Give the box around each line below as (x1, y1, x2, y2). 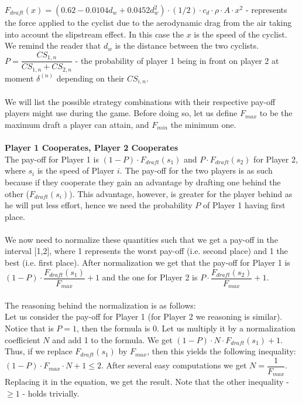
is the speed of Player (37, 164, 115, 177)
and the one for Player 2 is (102, 271, 198, 283)
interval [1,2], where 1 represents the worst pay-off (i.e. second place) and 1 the (5, 245, 288, 257)
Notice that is (5, 321, 54, 334)
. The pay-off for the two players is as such (119, 164, 273, 177)
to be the (259, 107, 293, 119)
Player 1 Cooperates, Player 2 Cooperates (5, 141, 179, 154)
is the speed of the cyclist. (194, 28, 287, 40)
